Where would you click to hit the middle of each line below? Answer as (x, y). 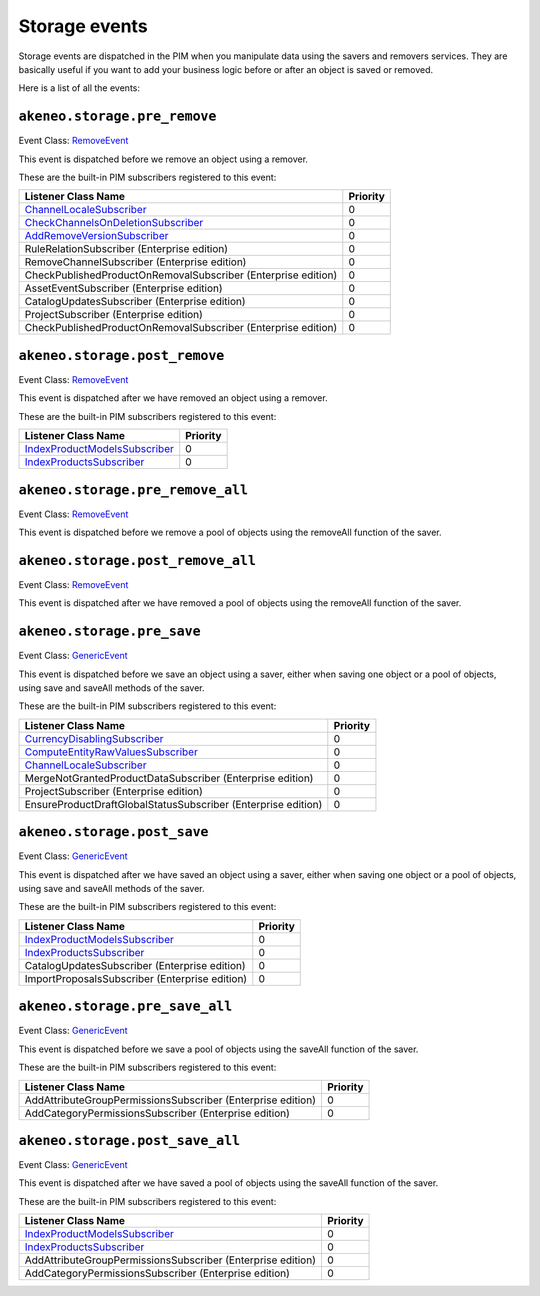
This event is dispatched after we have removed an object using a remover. (173, 398)
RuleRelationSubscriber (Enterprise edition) (126, 249)
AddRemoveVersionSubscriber (96, 236)
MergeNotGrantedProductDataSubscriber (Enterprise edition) (169, 778)
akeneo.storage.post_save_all (129, 1140)
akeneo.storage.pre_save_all (125, 1006)
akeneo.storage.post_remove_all (137, 560)
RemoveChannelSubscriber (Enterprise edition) (135, 262)
